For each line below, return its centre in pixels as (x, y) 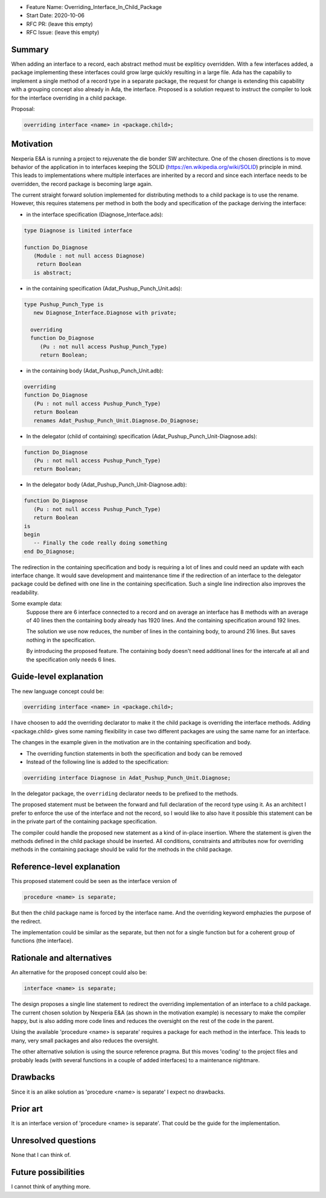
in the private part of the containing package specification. (84, 821)
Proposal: (23, 109)
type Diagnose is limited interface (78, 230)
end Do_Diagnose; (50, 551)
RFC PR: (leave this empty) (59, 24)
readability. (25, 592)
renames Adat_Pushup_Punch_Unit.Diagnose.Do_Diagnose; (116, 420)
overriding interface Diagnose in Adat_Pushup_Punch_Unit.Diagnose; (127, 778)
